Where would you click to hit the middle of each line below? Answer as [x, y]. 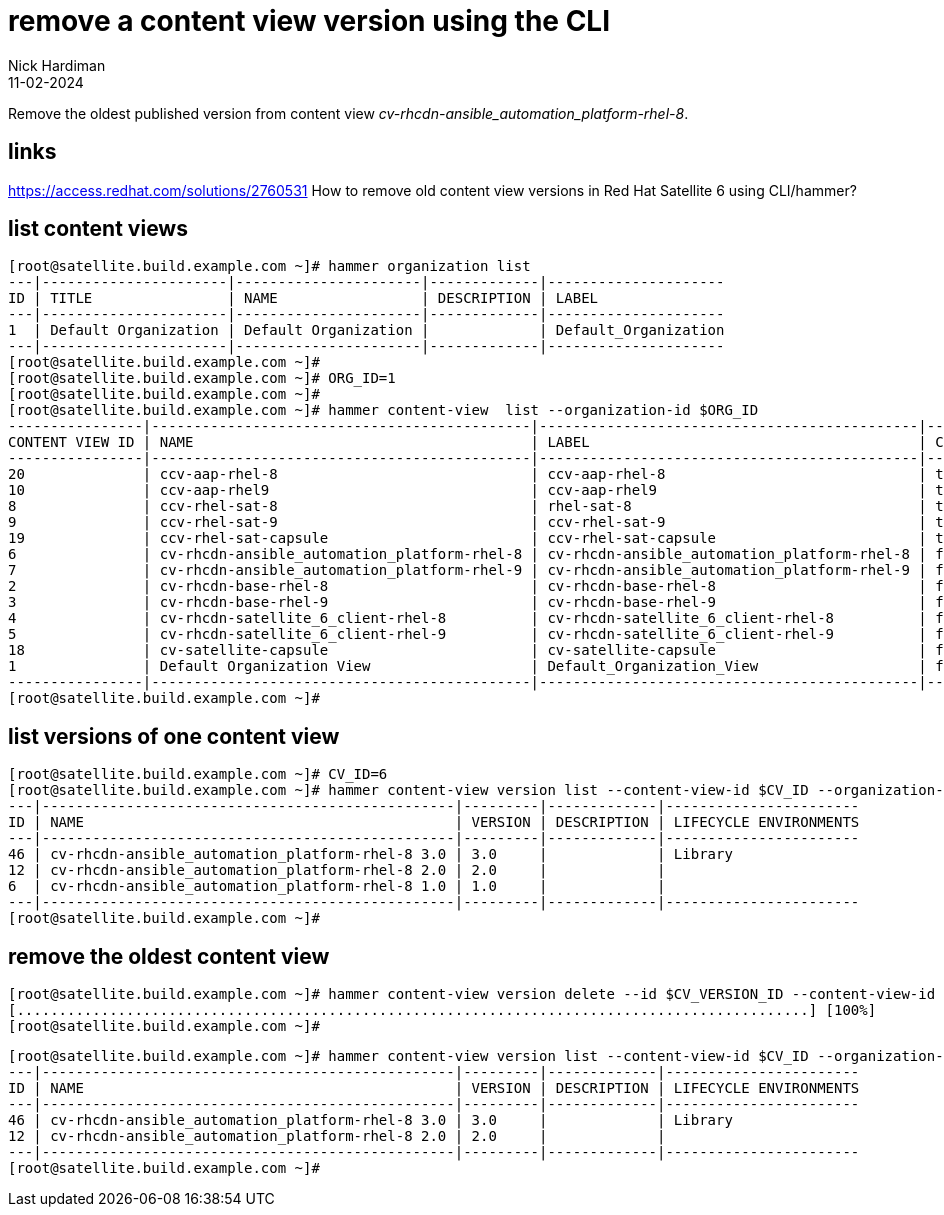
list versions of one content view [174, 736]
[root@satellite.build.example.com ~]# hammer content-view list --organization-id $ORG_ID [383, 410]
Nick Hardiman [57, 65]
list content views [98, 229]
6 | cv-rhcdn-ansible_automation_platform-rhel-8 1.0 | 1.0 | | [337, 886]
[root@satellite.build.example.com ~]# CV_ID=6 [198, 774]
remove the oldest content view [169, 956]
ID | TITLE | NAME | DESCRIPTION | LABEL [303, 298]
